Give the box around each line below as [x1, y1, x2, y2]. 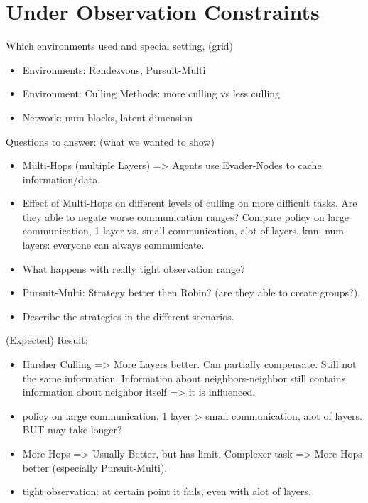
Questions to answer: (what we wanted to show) [6, 134, 215, 148]
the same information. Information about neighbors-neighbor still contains [22, 370, 346, 385]
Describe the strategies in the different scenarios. [22, 308, 234, 323]
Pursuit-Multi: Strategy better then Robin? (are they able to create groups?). [22, 285, 361, 300]
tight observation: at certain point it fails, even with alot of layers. [22, 484, 311, 499]
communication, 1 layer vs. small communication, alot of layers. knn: [22, 223, 322, 238]
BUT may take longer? [22, 422, 122, 437]
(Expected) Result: [6, 332, 88, 347]
